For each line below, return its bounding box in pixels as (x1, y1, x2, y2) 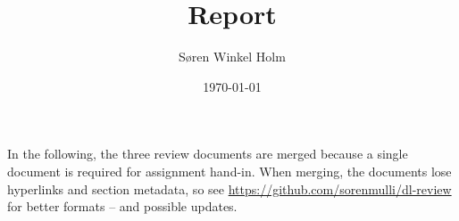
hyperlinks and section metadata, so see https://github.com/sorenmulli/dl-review (7, 179, 452, 198)
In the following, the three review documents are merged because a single (7, 144, 408, 163)
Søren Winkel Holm (179, 47, 286, 66)
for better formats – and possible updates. (7, 197, 238, 216)
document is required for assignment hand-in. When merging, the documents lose (7, 161, 452, 180)
